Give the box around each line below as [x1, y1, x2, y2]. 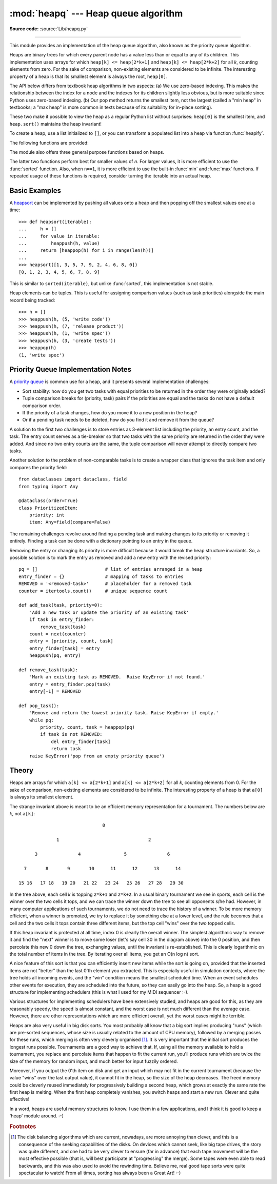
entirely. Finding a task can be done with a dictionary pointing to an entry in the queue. [9, 538, 193, 544]
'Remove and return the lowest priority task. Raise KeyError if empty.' [29, 710, 219, 716]
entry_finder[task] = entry [29, 645, 100, 651]
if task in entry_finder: [29, 617, 95, 623]
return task [51, 746, 81, 752]
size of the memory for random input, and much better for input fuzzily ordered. [9, 1058, 178, 1064]
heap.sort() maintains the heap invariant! [9, 121, 102, 127]
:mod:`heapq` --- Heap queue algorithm [9, 8, 183, 19]
